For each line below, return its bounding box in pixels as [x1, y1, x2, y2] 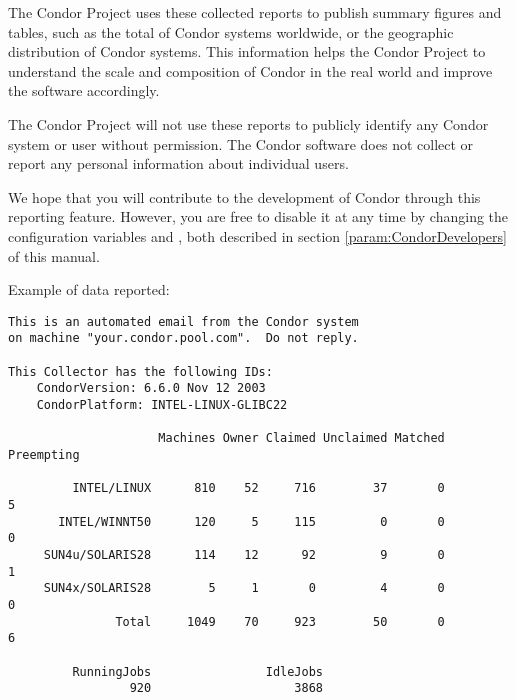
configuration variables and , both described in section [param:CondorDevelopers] [8, 225, 507, 246]
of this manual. [8, 245, 100, 266]
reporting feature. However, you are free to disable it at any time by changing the [8, 206, 509, 227]
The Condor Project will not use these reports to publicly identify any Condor [8, 113, 489, 134]
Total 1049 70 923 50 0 [115, 614, 445, 629]
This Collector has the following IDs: [8, 364, 273, 379]
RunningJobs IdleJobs [72, 664, 323, 679]
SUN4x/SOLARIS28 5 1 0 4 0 [43, 581, 445, 596]
